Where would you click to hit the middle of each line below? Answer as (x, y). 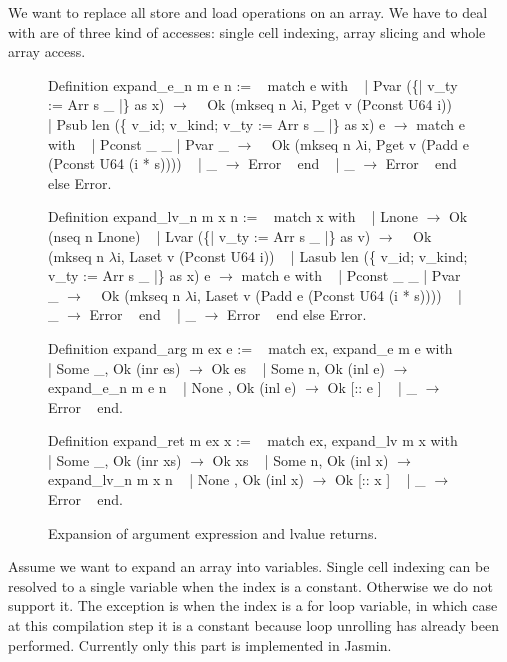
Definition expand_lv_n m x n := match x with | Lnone (233, 216)
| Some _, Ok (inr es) (114, 367)
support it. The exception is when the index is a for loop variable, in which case (253, 605)
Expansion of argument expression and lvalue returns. (213, 532)
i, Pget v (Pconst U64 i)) (375, 104)
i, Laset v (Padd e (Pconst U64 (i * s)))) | (327, 294)
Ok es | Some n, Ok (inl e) (298, 367)
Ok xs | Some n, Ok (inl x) (300, 459)
